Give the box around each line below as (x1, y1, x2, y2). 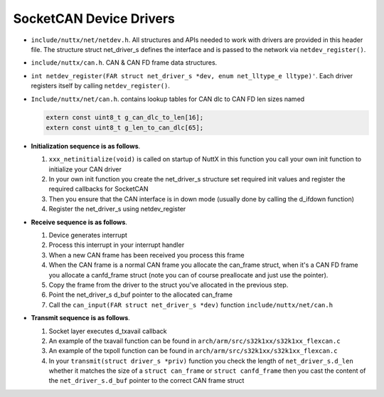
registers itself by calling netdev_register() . (31, 82, 171, 90)
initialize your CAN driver (48, 164, 122, 174)
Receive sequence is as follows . (31, 218, 128, 226)
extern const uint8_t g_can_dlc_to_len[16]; (46, 114, 204, 122)
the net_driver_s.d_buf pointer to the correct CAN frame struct (48, 376, 245, 385)
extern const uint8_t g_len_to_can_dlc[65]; (46, 123, 204, 132)
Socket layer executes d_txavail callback (48, 327, 167, 335)
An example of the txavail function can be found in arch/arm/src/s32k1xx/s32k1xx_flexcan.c (48, 337, 341, 345)
